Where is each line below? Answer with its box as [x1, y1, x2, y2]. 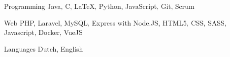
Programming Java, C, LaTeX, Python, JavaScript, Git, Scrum [4, 1, 195, 11]
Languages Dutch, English [4, 43, 83, 54]
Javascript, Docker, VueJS [4, 27, 83, 37]
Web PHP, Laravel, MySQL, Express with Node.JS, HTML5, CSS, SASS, [4, 17, 227, 28]
